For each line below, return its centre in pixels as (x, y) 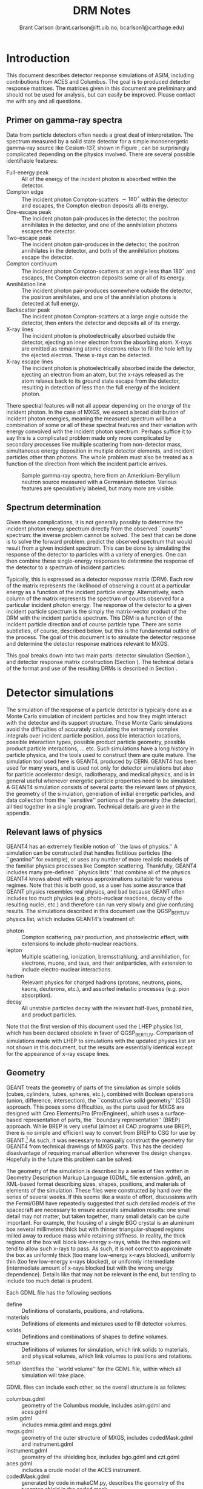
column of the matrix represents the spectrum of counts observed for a (95, 598)
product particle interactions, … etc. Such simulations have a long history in (100, 748)
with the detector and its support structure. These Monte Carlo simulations (99, 722)
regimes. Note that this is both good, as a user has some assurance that (96, 885)
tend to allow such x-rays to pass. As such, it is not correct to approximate (99, 1248)
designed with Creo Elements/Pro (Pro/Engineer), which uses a (85, 1113)
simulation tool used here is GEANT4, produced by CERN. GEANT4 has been (101, 761)
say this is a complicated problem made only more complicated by (89, 437)
